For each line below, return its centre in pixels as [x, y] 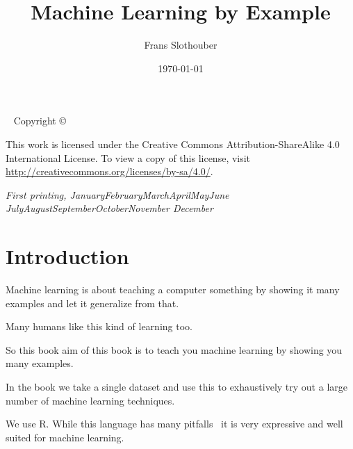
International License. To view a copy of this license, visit [128, 157]
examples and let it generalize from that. [92, 303]
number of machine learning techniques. [90, 400]
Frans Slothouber [181, 45]
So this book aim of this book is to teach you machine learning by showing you [174, 349]
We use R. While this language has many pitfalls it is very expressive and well [174, 424]
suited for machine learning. [65, 437]
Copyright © [40, 121]
